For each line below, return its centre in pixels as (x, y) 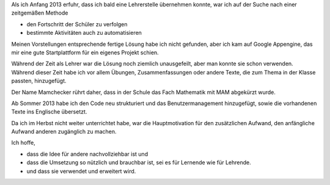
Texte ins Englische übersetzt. (49, 112)
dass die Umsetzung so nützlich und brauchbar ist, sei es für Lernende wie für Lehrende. (139, 162)
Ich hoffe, (24, 143)
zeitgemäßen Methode (40, 13)
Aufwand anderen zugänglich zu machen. (64, 132)
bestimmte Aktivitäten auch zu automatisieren (84, 33)
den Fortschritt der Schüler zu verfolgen (77, 24)
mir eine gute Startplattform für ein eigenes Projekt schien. (85, 53)
